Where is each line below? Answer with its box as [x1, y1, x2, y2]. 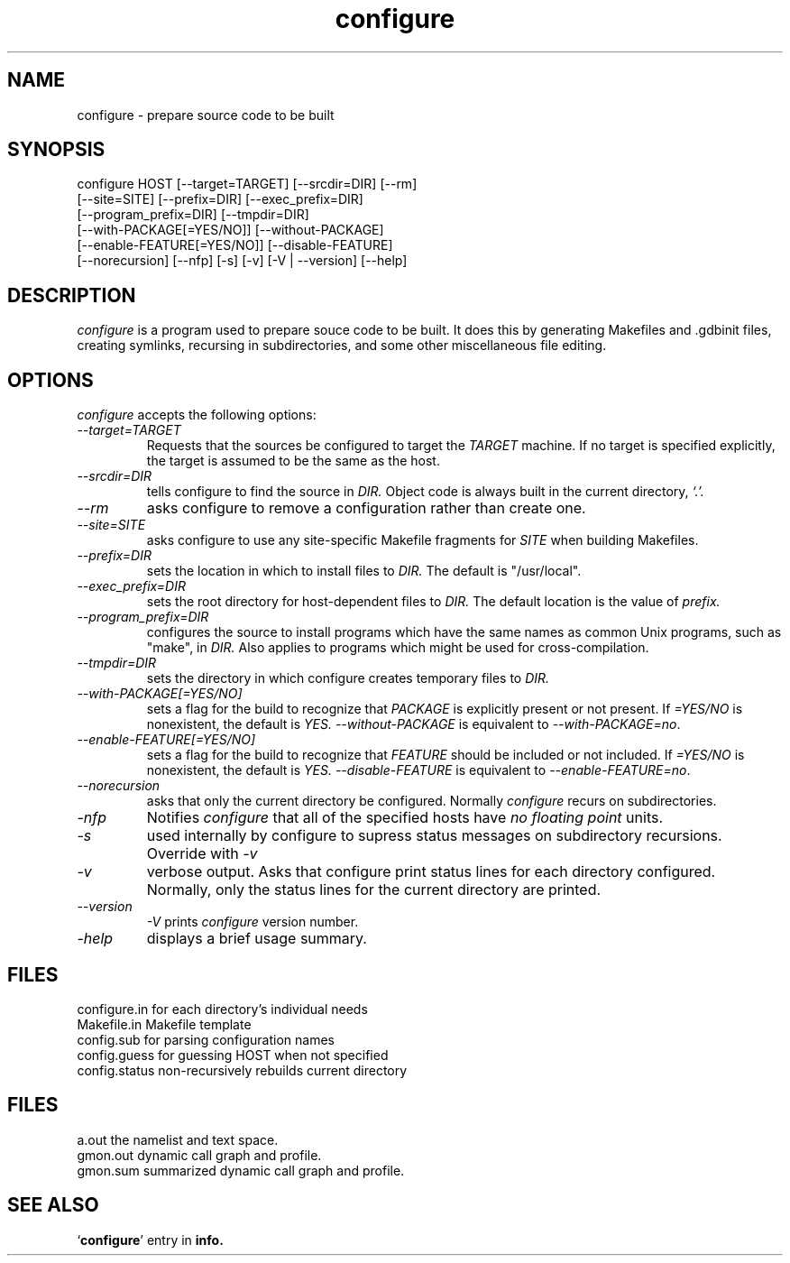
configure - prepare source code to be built [77, 106, 335, 123]
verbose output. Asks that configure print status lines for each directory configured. [146, 862, 716, 881]
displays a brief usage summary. [146, 929, 367, 948]
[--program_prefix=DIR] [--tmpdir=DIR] [77, 207, 309, 223]
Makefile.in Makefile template [77, 1016, 252, 1032]
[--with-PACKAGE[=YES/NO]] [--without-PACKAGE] [77, 222, 384, 238]
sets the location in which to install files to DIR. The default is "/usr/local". [146, 563, 582, 579]
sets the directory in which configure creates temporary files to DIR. [146, 670, 550, 687]
